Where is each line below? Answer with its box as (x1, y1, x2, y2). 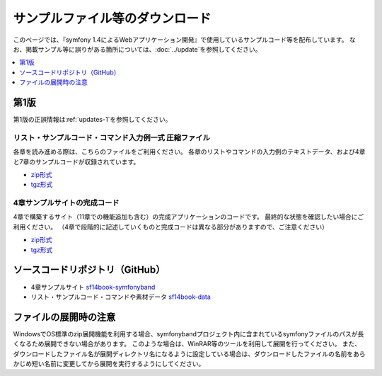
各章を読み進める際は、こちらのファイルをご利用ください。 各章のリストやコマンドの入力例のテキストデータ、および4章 (13, 147, 366, 156)
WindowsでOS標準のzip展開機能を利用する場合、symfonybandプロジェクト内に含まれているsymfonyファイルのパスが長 (13, 329, 364, 338)
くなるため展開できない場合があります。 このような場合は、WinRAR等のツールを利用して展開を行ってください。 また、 (13, 340, 361, 348)
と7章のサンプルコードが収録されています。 (13, 157, 140, 166)
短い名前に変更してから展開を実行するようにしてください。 (31, 360, 205, 368)
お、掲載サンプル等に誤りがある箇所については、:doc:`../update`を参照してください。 (13, 45, 262, 53)
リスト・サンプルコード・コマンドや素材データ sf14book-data (30, 292, 212, 301)
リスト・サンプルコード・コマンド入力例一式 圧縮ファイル (13, 132, 210, 142)
